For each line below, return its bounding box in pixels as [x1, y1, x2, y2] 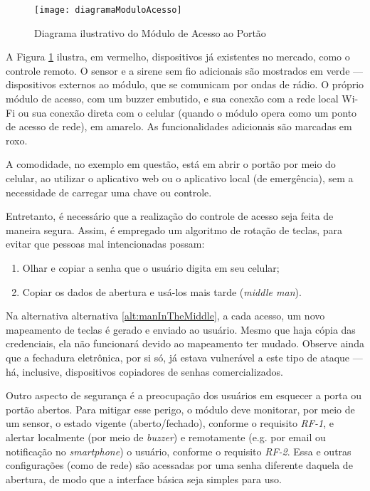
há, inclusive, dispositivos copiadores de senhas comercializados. [6, 364, 283, 379]
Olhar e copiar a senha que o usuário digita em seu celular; [22, 260, 280, 275]
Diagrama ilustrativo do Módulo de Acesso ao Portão [34, 25, 266, 40]
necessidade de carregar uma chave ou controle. [6, 184, 212, 199]
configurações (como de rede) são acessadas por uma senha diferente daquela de [6, 458, 353, 472]
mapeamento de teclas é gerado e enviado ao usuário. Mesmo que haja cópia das [6, 322, 356, 337]
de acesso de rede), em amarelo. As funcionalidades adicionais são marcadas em [6, 119, 352, 134]
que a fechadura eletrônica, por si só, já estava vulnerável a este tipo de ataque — [6, 349, 363, 364]
